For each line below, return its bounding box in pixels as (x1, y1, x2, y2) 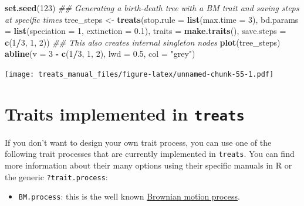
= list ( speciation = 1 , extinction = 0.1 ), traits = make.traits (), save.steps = (5, 25, 286, 37)
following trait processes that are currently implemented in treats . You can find (5, 147, 295, 160)
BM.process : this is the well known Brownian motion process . (18, 190, 240, 202)
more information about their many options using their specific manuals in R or (5, 159, 292, 171)
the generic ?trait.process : (5, 170, 108, 183)
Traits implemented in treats (5, 101, 245, 125)
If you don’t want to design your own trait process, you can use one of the (5, 136, 272, 148)
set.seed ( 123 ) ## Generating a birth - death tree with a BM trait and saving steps (5, 2, 299, 13)
